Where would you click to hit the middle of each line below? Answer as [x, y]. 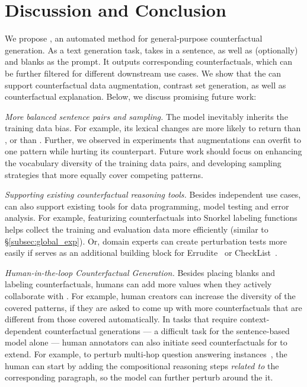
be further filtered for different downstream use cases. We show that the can [143, 73]
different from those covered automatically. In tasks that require [121, 319]
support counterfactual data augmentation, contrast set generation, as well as [145, 85]
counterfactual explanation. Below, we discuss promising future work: [131, 96]
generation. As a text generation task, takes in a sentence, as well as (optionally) [151, 50]
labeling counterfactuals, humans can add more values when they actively [138, 284]
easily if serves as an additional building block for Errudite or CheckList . [141, 253]
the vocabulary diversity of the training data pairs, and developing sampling [143, 163]
